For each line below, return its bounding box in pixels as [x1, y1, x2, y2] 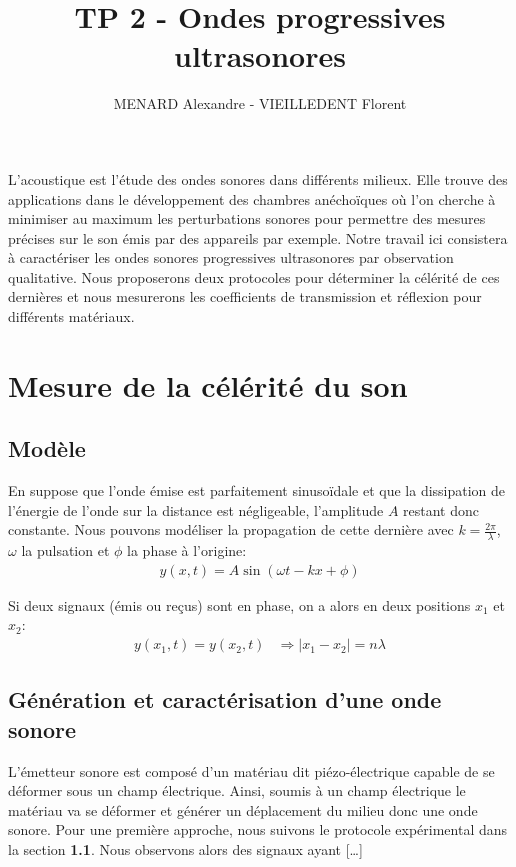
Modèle [8, 433, 86, 464]
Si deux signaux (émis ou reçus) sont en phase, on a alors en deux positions [8, 594, 471, 615]
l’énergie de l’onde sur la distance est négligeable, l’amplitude [8, 499, 384, 520]
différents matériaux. [8, 306, 135, 327]
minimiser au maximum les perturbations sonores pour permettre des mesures [8, 208, 486, 229]
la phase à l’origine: [127, 540, 247, 561]
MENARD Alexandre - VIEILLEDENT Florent [113, 93, 407, 114]
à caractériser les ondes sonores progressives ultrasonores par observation [8, 247, 454, 268]
